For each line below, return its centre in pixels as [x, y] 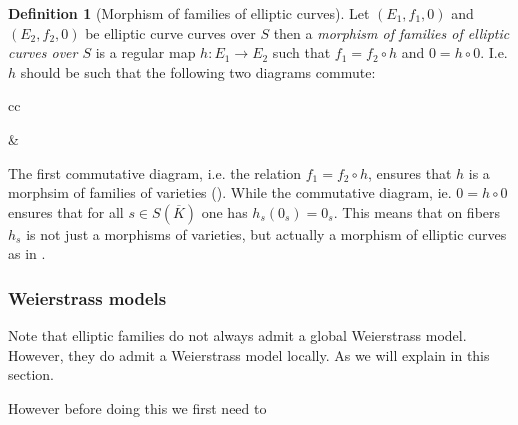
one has [224, 211]
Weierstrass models [87, 297]
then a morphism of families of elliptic [391, 32]
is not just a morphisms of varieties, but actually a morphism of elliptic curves [266, 233]
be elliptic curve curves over [170, 32]
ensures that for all [66, 211]
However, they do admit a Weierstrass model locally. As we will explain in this [249, 354]
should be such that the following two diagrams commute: [198, 71]
